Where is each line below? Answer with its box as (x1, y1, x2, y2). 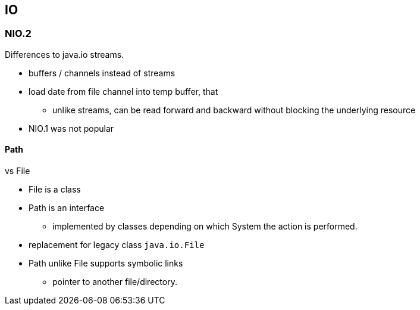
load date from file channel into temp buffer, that (29, 86, 218, 97)
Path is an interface (29, 203, 105, 213)
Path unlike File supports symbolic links (29, 258, 183, 269)
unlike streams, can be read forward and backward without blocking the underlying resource (52, 104, 416, 115)
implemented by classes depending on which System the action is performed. (52, 221, 358, 232)
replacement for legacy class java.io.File (29, 240, 205, 250)
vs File (5, 166, 30, 176)
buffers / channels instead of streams (29, 67, 175, 78)
